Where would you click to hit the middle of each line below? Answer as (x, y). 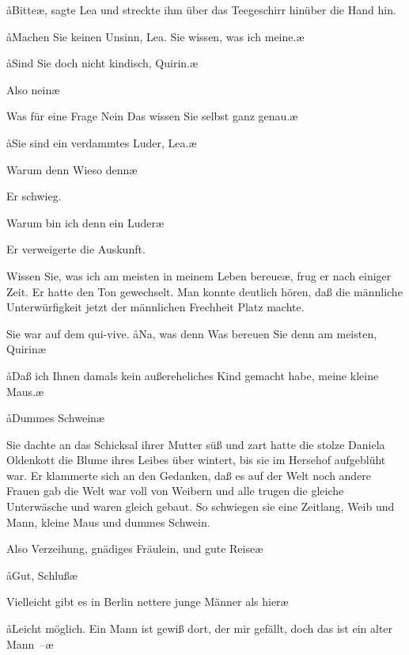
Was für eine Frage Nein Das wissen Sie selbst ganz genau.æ (152, 116)
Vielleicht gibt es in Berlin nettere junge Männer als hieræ (148, 602)
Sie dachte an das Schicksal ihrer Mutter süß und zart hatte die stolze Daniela (196, 444)
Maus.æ (25, 391)
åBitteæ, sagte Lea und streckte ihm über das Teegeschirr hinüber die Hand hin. (201, 10)
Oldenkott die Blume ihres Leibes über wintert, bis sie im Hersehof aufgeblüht (196, 460)
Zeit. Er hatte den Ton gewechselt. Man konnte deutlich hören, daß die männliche (204, 291)
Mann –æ (30, 644)
